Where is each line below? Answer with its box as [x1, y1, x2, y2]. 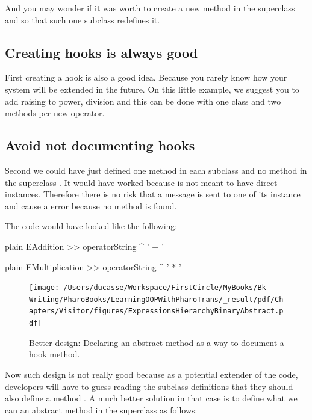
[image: [29, 283, 60, 292]
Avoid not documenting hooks [5, 136, 195, 155]
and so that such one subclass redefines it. [5, 13, 160, 26]
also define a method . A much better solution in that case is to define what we [5, 392, 298, 404]
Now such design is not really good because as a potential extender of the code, [5, 368, 298, 380]
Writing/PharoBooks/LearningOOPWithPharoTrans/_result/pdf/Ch [29, 295, 284, 304]
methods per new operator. [5, 107, 105, 119]
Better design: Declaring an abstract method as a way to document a [29, 336, 284, 348]
